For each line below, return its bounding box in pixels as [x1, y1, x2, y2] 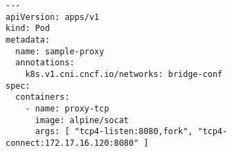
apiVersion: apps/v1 [6, 12, 100, 22]
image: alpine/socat [34, 115, 129, 125]
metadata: [6, 34, 50, 45]
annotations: [15, 58, 75, 68]
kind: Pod [6, 23, 50, 34]
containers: [15, 92, 70, 102]
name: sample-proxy [15, 46, 105, 56]
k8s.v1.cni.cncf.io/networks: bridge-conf [25, 69, 222, 79]
